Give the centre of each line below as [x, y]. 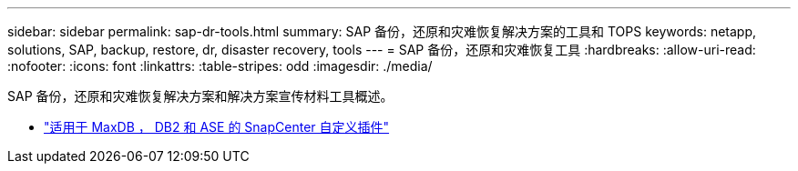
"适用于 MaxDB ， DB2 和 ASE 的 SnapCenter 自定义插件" [217, 127]
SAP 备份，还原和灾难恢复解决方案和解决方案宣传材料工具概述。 [200, 96]
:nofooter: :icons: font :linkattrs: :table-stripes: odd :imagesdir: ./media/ [220, 66]
